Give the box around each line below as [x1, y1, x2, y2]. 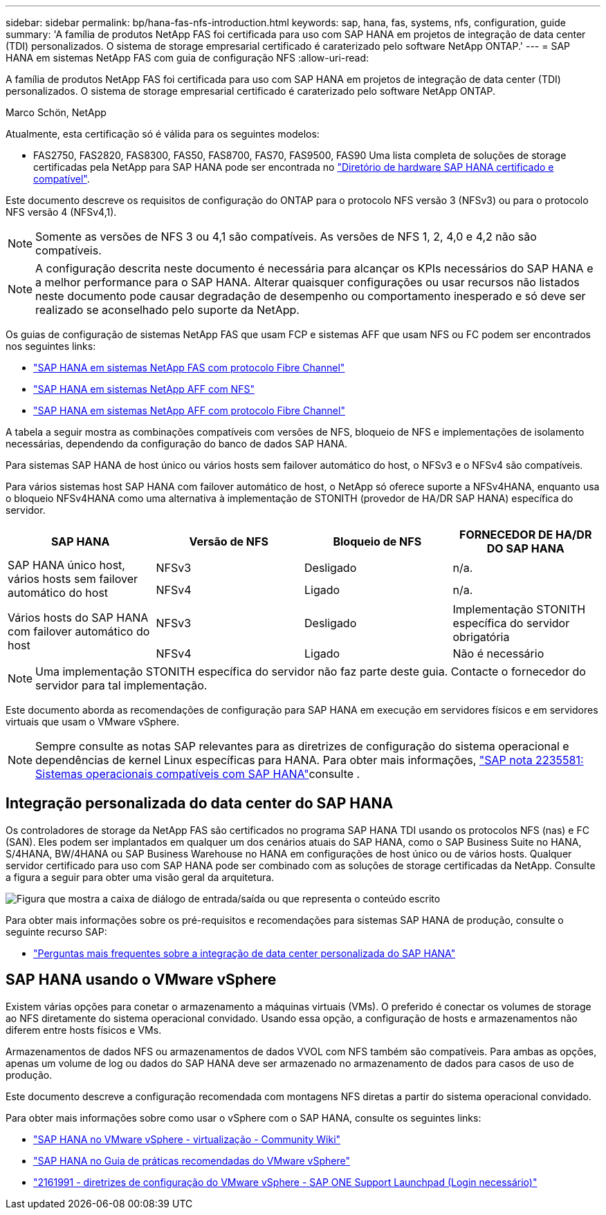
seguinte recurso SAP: [6, 925, 107, 938]
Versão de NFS [189, 535, 268, 548]
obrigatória [452, 630, 510, 644]
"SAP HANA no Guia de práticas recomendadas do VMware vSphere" [33, 1154, 350, 1167]
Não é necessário [452, 647, 544, 660]
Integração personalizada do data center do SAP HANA [6, 795, 394, 813]
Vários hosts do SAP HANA [8, 611, 149, 624]
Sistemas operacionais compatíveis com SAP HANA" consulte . [35, 767, 360, 781]
